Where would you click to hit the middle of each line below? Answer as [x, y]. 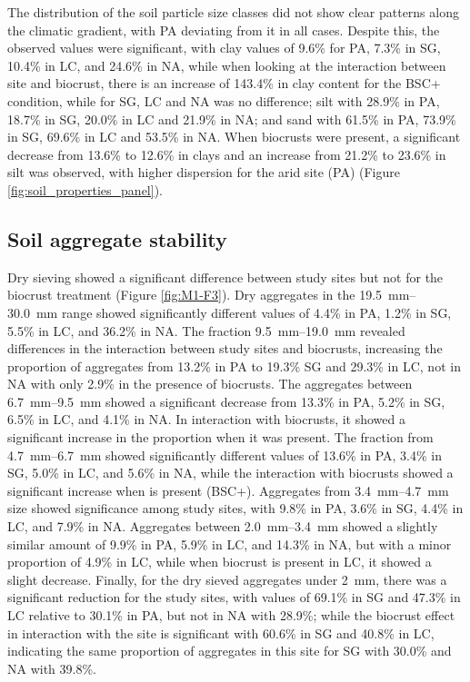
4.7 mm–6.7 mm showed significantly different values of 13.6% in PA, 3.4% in [225, 455]
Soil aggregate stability [117, 238]
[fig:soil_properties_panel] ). [85, 189]
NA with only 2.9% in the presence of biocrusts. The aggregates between [210, 384]
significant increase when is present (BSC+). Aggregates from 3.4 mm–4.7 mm [228, 490]
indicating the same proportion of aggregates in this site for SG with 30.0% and [230, 651]
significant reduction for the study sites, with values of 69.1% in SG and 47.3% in [234, 597]
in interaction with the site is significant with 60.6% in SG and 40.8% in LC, [221, 633]
